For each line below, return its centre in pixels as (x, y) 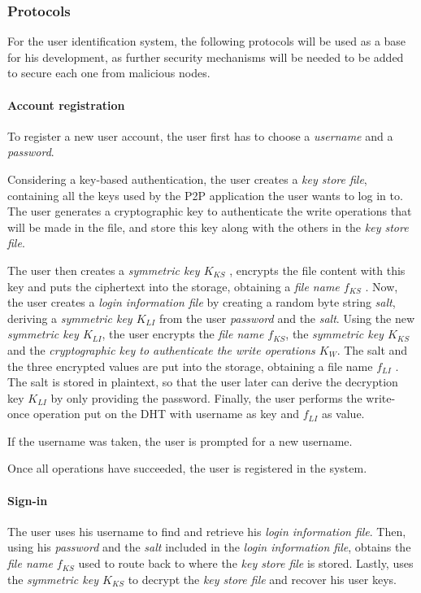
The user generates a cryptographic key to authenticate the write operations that (210, 211)
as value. (343, 414)
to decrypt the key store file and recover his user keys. (262, 579)
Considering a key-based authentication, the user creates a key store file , (187, 179)
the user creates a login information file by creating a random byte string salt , (202, 302)
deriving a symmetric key (70, 318)
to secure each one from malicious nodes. (109, 73)
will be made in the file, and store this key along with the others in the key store (208, 227)
